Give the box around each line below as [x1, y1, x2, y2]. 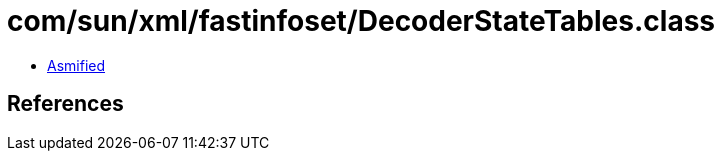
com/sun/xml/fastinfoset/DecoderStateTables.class [7, 4, 715, 38]
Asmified [47, 56, 106, 74]
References [7, 91, 124, 117]
